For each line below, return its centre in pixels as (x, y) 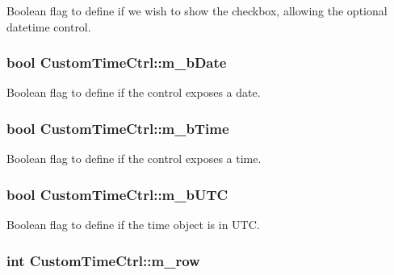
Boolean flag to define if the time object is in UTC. (133, 225)
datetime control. (49, 26)
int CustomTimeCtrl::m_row (103, 260)
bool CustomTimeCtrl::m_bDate (117, 62)
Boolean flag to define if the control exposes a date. (134, 92)
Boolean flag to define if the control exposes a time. (134, 158)
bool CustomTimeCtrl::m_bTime (118, 128)
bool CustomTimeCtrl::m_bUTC (117, 194)
